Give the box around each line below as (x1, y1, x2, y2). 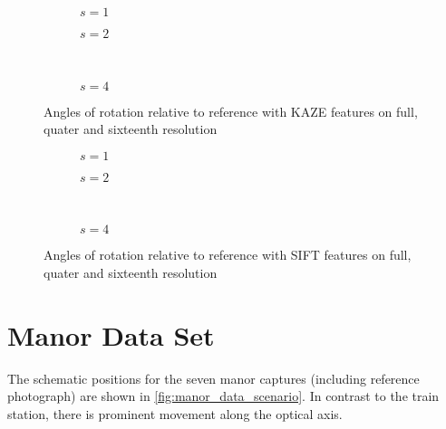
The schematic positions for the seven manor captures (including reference (7, 368, 420, 387)
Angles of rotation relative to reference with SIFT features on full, (44, 245, 412, 264)
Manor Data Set (7, 316, 215, 353)
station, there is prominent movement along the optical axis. (7, 404, 343, 423)
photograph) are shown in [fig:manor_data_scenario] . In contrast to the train (7, 386, 440, 405)
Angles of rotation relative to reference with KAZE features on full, (44, 101, 418, 120)
